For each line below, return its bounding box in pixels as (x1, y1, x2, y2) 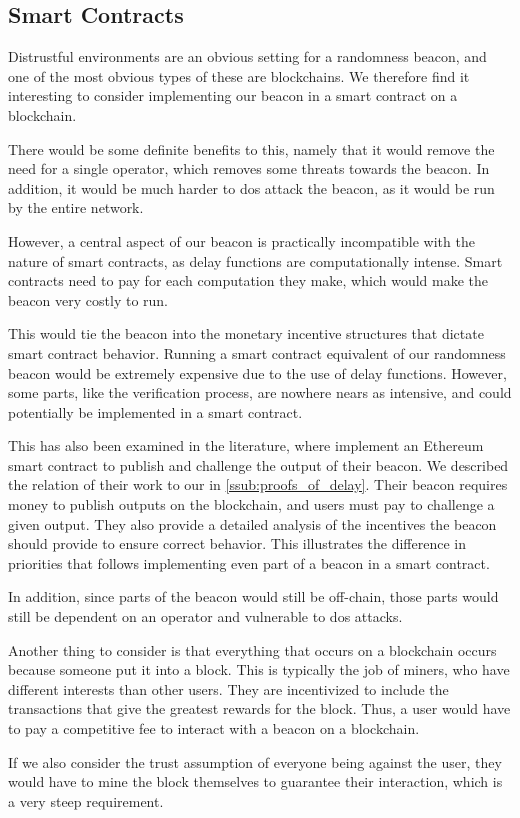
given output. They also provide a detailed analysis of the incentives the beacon (8, 513, 497, 534)
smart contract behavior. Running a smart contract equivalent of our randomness (8, 342, 506, 363)
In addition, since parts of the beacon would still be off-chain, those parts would (8, 586, 499, 607)
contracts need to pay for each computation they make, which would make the (8, 270, 489, 291)
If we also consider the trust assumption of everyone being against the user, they (8, 751, 502, 772)
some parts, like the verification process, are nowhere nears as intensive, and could (8, 382, 512, 403)
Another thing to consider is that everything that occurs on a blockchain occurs (8, 639, 497, 660)
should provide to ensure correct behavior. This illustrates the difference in (8, 533, 466, 554)
